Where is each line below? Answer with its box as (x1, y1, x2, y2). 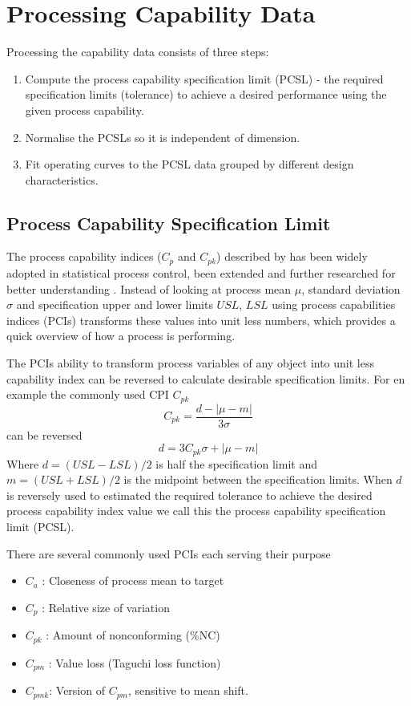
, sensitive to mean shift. (128, 682, 248, 699)
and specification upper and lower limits (16, 296, 213, 313)
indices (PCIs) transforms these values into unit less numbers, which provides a (6, 311, 396, 328)
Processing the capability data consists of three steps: (6, 43, 269, 60)
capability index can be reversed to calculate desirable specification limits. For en (6, 370, 405, 387)
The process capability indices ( (6, 248, 162, 265)
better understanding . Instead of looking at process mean (6, 280, 292, 297)
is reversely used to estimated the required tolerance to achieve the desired (6, 486, 373, 503)
